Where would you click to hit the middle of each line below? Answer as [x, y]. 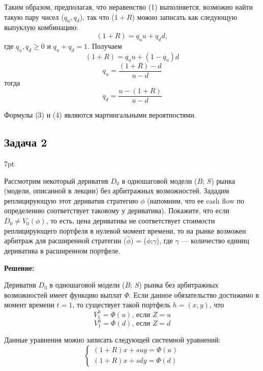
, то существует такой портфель [121, 305]
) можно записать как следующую [185, 17]
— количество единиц [215, 240]
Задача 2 [26, 142]
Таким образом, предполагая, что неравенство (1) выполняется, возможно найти [129, 7]
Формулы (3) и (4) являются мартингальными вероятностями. [100, 115]
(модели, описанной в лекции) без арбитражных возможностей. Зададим [117, 191]
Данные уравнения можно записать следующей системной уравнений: [112, 340]
